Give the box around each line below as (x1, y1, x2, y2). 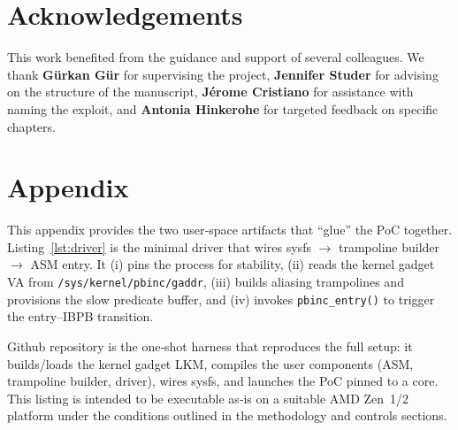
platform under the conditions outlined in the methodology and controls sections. (7, 406, 447, 425)
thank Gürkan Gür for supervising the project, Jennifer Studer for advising (7, 65, 439, 83)
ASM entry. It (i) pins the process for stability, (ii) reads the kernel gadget (30, 255, 435, 273)
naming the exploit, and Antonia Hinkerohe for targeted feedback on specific (7, 99, 439, 118)
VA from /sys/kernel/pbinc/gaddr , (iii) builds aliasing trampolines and (7, 273, 404, 290)
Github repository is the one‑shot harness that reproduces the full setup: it (7, 336, 413, 355)
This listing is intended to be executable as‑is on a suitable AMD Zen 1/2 (7, 388, 409, 407)
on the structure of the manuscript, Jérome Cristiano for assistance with (7, 82, 414, 101)
